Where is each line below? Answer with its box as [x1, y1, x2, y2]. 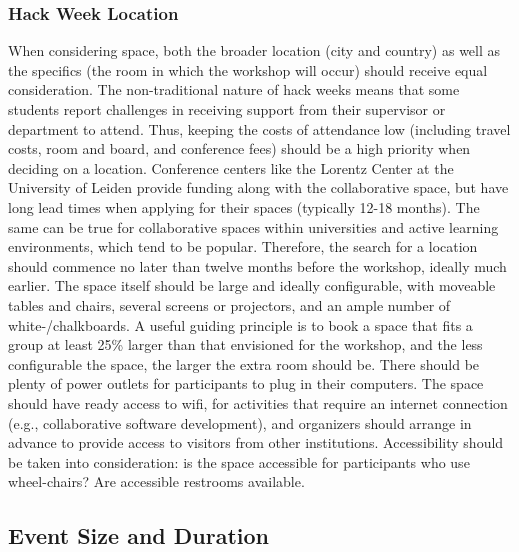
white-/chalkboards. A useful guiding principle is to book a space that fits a [8, 314, 473, 335]
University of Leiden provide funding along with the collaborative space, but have [8, 177, 509, 198]
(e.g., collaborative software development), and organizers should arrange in [8, 412, 472, 433]
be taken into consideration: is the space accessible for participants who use [8, 451, 470, 472]
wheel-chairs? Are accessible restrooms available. [8, 471, 305, 492]
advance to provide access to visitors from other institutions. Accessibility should [8, 432, 504, 453]
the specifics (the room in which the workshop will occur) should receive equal [8, 59, 488, 80]
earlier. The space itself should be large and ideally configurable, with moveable [8, 275, 496, 296]
